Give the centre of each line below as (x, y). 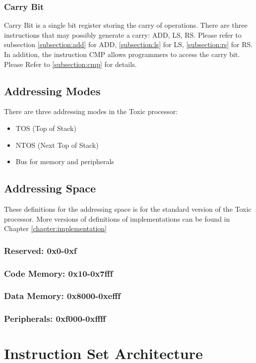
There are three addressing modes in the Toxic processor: (91, 111)
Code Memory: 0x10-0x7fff (59, 273)
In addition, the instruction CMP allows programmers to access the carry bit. (122, 54)
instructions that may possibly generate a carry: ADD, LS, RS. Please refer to (123, 34)
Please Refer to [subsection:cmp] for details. (70, 64)
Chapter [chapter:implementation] (56, 228)
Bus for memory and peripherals (65, 161)
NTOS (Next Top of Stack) (57, 145)
